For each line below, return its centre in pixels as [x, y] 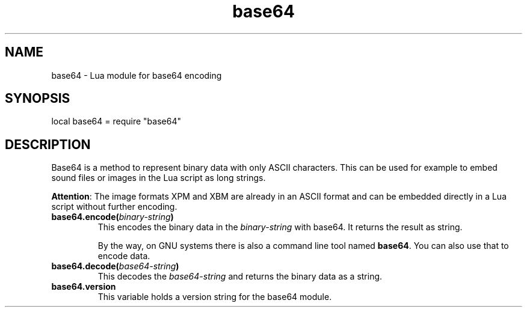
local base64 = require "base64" [116, 121]
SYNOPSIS [38, 99]
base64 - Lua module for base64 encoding [137, 75]
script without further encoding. [114, 207]
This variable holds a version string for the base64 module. [215, 297]
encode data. [124, 256]
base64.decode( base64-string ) [115, 266]
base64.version [84, 287]
